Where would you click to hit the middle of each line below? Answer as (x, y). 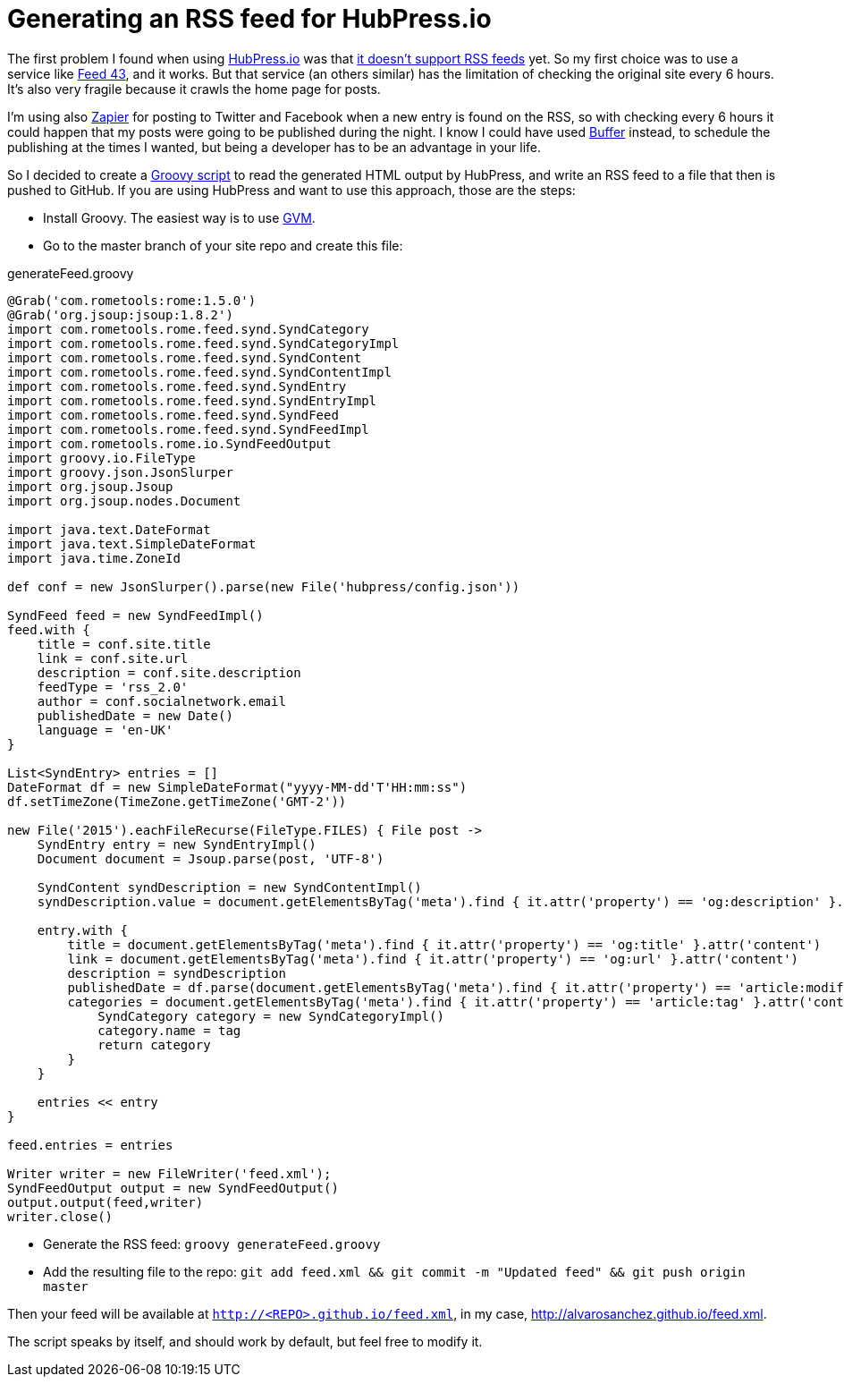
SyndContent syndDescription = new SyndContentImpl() (229, 887)
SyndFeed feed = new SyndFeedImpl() (135, 615)
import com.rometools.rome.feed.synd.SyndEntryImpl (192, 400)
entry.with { (82, 930)
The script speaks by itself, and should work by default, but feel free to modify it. (245, 1341)
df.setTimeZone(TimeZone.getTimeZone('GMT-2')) (177, 801)
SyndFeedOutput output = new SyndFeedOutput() (173, 1188)
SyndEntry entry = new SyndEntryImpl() (177, 844)
